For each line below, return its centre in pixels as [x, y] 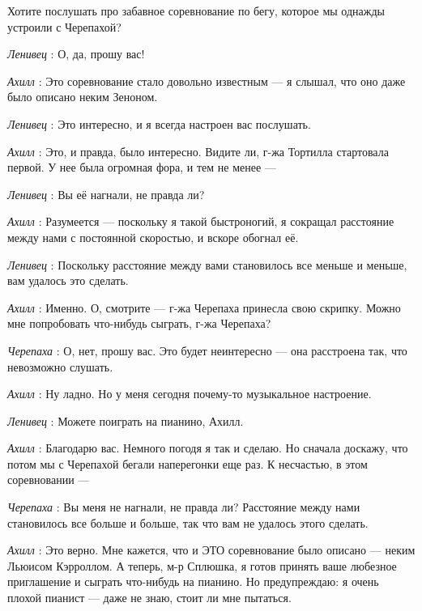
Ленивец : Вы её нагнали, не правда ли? [106, 194]
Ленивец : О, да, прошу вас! [76, 54]
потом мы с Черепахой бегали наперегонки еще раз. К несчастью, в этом [188, 463]
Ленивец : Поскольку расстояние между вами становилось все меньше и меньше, [207, 264]
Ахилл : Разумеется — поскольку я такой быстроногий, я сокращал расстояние [201, 221]
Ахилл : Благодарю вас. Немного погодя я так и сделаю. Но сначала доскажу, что [208, 448]
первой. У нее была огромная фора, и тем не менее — [142, 167]
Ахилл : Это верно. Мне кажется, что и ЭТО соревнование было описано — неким [211, 550]
